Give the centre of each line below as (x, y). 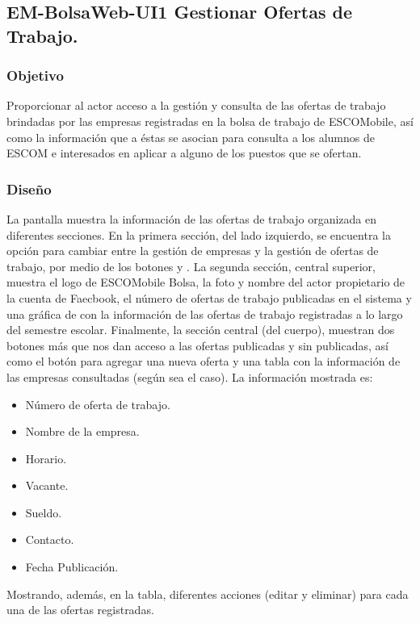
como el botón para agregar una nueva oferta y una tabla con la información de (204, 361)
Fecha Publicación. (72, 567)
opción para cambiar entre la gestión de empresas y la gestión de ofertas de (193, 251)
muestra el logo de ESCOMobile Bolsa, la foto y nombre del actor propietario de (206, 282)
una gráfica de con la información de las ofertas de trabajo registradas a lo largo (205, 314)
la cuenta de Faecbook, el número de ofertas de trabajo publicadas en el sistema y (209, 297)
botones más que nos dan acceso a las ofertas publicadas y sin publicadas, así (197, 345)
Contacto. (50, 539)
